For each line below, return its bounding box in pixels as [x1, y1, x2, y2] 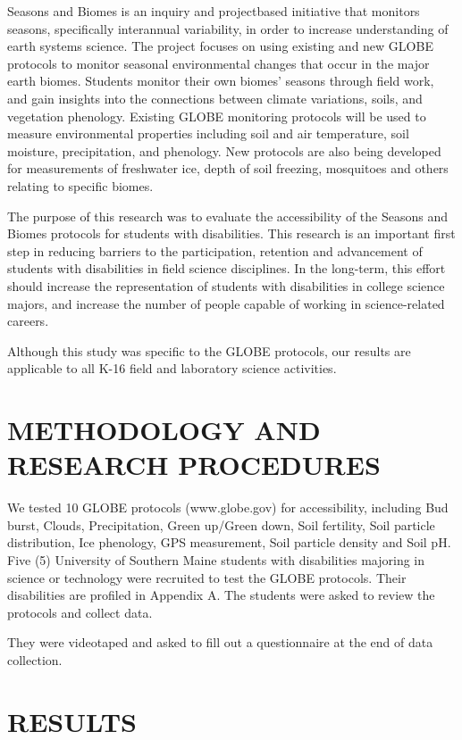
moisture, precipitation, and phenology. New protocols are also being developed [7, 141, 441, 160]
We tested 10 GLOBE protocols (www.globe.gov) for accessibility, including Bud [7, 498, 449, 517]
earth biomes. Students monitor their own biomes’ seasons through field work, [7, 71, 434, 90]
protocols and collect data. [7, 603, 153, 621]
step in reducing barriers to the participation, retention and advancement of [7, 241, 423, 260]
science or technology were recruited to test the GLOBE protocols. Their [7, 568, 407, 586]
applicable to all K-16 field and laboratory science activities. [7, 359, 337, 378]
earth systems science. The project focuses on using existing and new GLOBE [7, 37, 433, 55]
